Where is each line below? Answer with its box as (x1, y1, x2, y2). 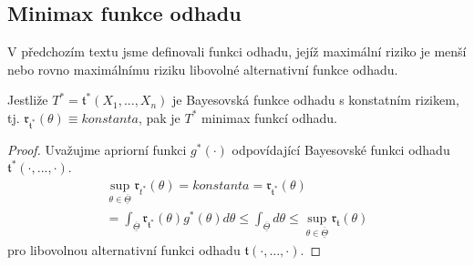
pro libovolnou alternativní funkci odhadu (7, 240, 241, 259)
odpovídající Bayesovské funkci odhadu (232, 139, 450, 159)
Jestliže (7, 90, 48, 109)
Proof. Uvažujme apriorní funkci (7, 139, 187, 159)
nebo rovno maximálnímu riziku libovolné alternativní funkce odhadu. (7, 59, 398, 78)
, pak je (138, 107, 180, 127)
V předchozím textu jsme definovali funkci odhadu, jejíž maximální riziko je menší (7, 42, 467, 61)
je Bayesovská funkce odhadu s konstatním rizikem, (172, 90, 459, 109)
